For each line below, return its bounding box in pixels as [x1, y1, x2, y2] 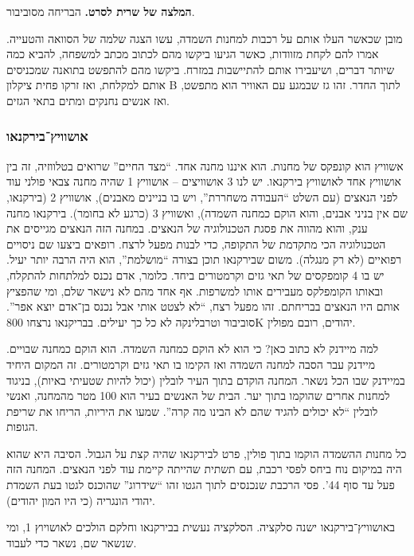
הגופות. [6, 418, 38, 435]
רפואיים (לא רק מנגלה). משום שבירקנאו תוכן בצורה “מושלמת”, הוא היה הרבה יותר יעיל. [6, 251, 402, 268]
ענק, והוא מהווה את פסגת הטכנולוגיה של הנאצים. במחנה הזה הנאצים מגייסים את [6, 220, 368, 237]
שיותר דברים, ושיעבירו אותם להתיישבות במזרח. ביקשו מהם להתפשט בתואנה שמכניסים [6, 61, 395, 77]
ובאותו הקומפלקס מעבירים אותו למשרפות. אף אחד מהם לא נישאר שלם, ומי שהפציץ [6, 282, 383, 299]
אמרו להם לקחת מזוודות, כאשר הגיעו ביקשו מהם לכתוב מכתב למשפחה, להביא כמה [6, 45, 379, 62]
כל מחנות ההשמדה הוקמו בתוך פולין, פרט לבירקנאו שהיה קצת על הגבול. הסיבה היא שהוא [6, 444, 407, 461]
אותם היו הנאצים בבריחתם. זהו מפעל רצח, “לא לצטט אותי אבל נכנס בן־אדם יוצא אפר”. [6, 298, 400, 315]
